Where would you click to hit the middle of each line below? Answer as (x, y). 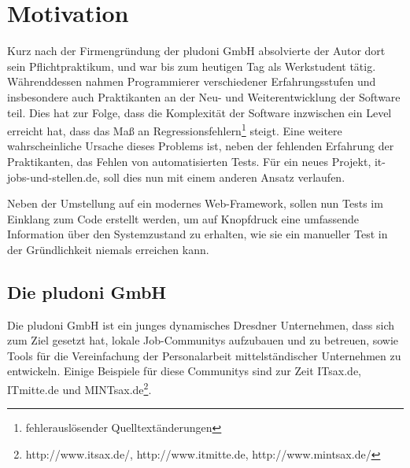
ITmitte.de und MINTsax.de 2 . (79, 388)
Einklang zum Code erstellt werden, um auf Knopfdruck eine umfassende (183, 218)
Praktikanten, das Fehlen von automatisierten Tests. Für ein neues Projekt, (189, 161)
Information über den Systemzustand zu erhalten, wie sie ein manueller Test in (198, 234)
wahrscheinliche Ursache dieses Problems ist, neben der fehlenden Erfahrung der (201, 146)
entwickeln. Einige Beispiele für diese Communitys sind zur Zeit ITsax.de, (184, 371)
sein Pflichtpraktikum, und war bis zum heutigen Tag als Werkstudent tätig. (192, 66)
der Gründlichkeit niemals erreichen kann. (108, 249)
